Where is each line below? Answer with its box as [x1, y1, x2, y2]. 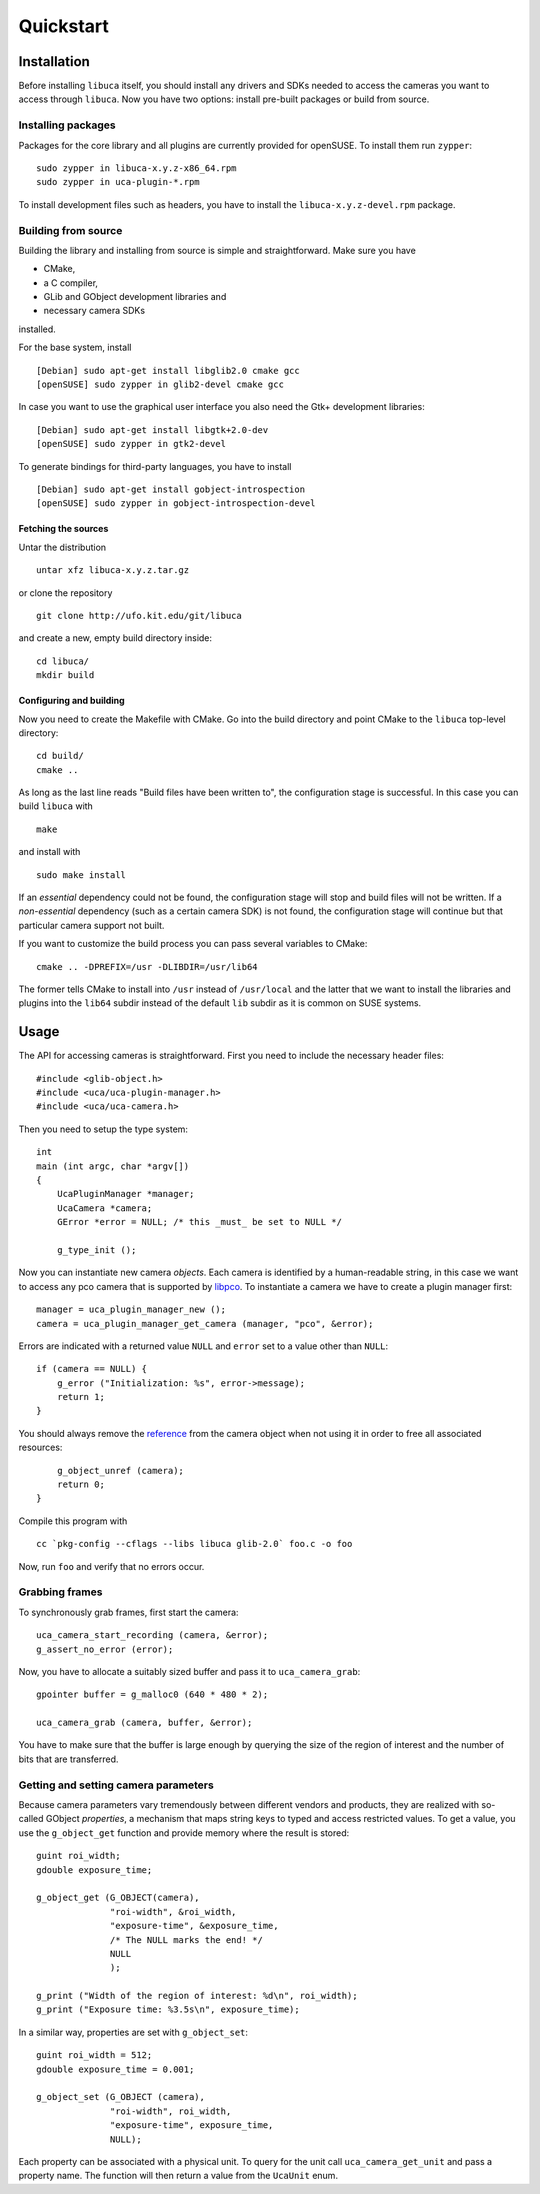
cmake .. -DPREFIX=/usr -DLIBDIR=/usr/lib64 [36, 961, 259, 972]
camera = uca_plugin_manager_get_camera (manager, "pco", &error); [36, 1318, 374, 1329]
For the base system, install [18, 341, 132, 354]
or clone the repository [18, 586, 113, 599]
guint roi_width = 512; [36, 2050, 153, 2061]
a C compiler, [43, 276, 99, 289]
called [18, 1813, 44, 1825]
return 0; [56, 1479, 105, 1490]
